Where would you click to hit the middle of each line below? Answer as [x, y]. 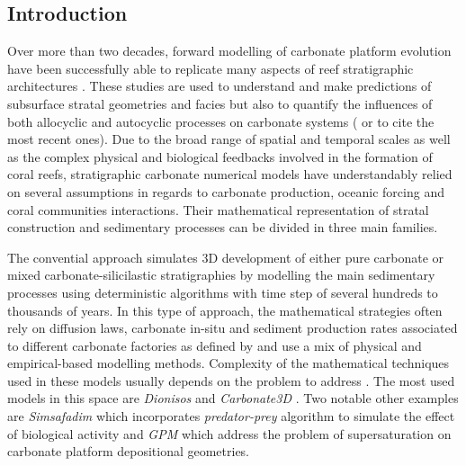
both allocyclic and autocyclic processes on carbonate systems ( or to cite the [221, 121]
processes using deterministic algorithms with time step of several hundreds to [223, 292]
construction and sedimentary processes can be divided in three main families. [223, 227]
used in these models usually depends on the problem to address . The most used [231, 380]
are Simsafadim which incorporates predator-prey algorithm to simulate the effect [231, 416]
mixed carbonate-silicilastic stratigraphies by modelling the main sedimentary [221, 275]
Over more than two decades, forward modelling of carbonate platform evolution [229, 51]
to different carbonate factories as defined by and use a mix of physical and [215, 345]
